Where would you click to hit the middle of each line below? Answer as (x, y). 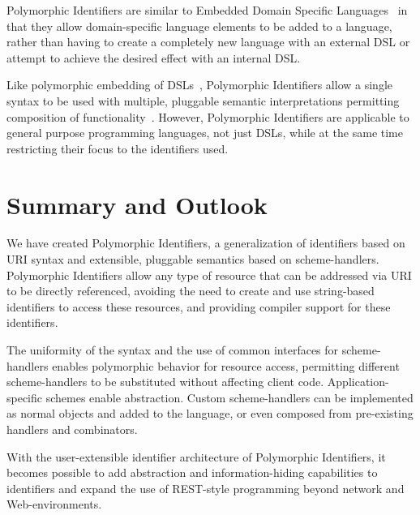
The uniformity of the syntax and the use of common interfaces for (173, 350)
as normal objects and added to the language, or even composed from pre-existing (210, 413)
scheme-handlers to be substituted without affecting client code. (165, 382)
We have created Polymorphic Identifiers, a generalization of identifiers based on (206, 243)
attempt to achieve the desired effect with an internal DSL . (154, 57)
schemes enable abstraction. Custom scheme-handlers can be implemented (229, 397)
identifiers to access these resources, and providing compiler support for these (199, 306)
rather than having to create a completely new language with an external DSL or (208, 42)
